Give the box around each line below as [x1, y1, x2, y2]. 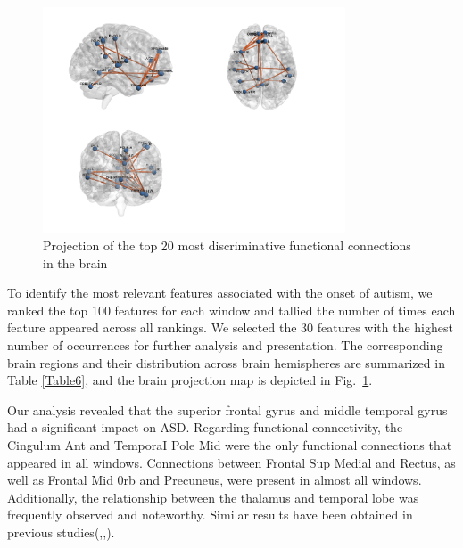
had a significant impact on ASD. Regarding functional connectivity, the [7, 418, 403, 437]
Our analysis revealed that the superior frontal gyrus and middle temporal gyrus [7, 400, 448, 419]
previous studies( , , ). [7, 522, 115, 541]
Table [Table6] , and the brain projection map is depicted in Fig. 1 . [7, 371, 373, 389]
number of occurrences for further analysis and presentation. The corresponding [7, 335, 443, 354]
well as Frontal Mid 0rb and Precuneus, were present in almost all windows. [7, 470, 422, 489]
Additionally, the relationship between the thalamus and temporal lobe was [7, 487, 419, 506]
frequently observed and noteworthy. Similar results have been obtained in [7, 505, 413, 524]
